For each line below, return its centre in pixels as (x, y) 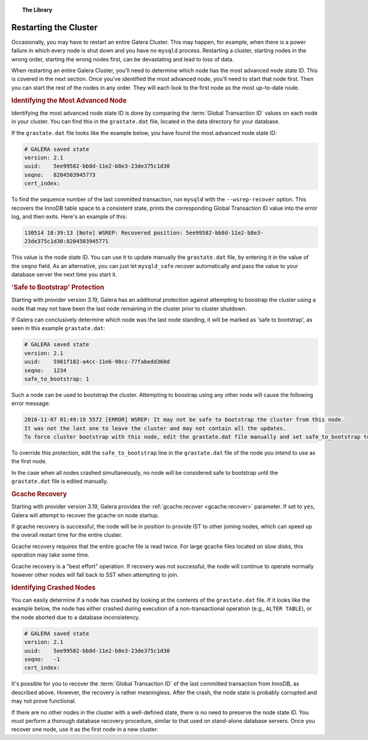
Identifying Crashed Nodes (53, 587)
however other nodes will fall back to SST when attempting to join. (95, 574)
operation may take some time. (51, 555)
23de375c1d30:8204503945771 (66, 241)
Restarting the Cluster (55, 27)
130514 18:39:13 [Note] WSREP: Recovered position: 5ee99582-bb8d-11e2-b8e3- (144, 233)
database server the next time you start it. (64, 275)
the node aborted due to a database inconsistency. (76, 617)
